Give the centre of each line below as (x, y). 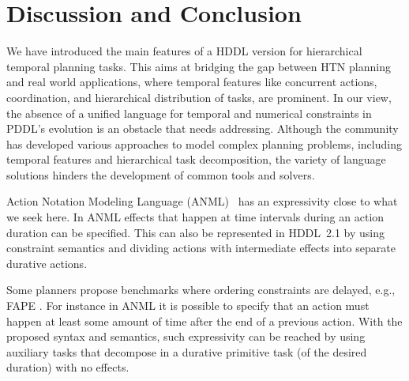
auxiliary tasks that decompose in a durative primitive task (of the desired (187, 351)
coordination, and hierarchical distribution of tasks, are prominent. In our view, (199, 97)
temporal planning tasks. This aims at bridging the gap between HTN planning (199, 66)
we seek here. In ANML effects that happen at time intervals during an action (195, 217)
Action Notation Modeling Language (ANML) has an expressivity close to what (202, 201)
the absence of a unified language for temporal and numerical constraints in (189, 113)
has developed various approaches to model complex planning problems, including (204, 143)
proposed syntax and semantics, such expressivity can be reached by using (186, 336)
